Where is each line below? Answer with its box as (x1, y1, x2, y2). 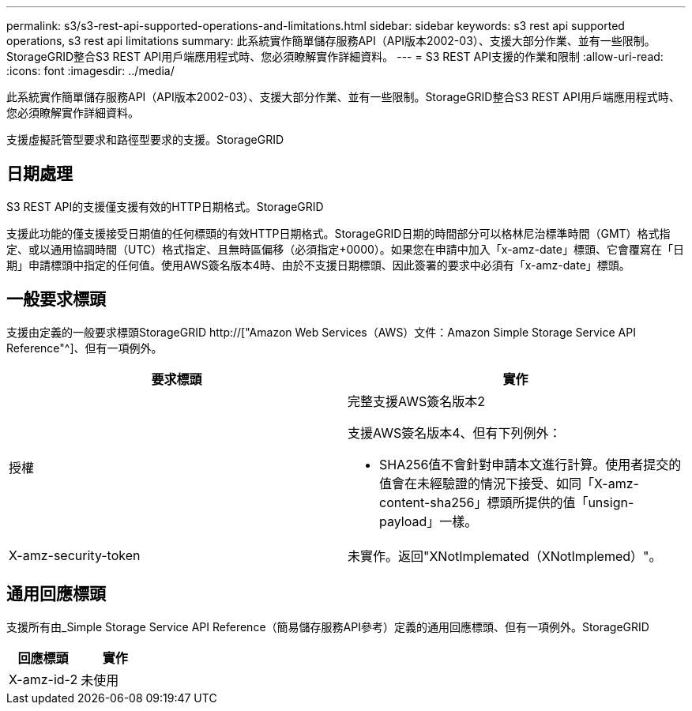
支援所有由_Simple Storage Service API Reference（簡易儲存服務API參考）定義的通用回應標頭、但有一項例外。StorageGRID (6, 619, 649, 634)
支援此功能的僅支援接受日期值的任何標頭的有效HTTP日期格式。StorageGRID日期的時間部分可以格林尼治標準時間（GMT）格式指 (6, 226, 671, 240)
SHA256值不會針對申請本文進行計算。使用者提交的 (379, 456, 682, 472)
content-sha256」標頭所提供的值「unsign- (379, 494, 634, 510)
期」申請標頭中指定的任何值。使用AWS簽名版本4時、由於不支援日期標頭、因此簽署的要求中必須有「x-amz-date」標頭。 (6, 258, 630, 272)
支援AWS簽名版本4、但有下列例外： (348, 424, 562, 441)
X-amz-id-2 (9, 671, 78, 687)
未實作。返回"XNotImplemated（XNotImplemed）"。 (348, 547, 662, 564)
